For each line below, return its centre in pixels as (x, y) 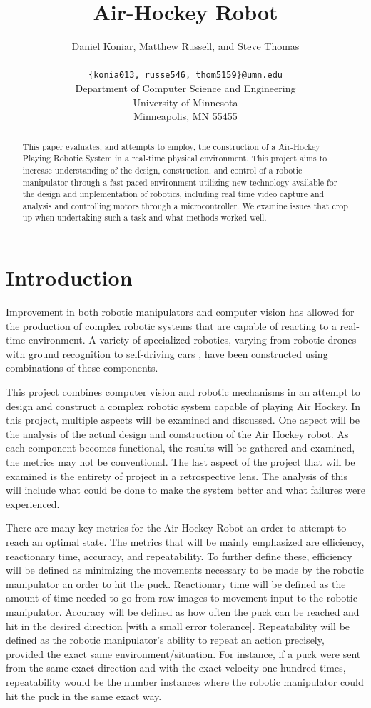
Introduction (69, 278)
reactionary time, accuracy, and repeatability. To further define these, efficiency (179, 555)
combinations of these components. (82, 368)
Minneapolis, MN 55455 (185, 116)
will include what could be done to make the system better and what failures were (185, 490)
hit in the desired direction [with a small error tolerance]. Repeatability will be (178, 625)
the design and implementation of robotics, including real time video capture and (173, 194)
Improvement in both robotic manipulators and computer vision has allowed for (180, 312)
